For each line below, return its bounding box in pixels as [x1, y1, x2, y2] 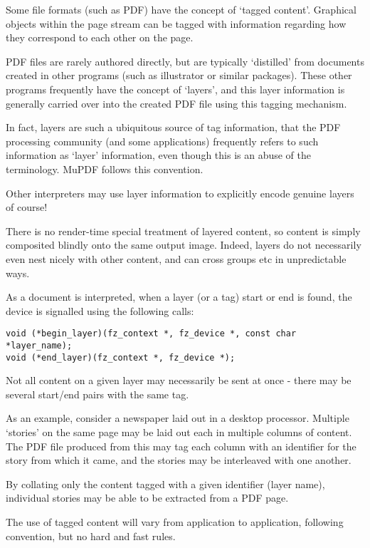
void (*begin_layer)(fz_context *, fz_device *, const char [6, 329, 297, 339]
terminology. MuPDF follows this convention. [6, 161, 203, 176]
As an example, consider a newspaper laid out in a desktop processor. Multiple [6, 410, 349, 425]
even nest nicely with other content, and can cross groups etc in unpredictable [6, 251, 347, 266]
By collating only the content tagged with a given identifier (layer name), [6, 476, 325, 491]
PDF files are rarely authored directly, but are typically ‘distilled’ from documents [6, 53, 364, 68]
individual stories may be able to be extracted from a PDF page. [6, 490, 289, 505]
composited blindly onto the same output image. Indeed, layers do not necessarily [6, 237, 361, 252]
